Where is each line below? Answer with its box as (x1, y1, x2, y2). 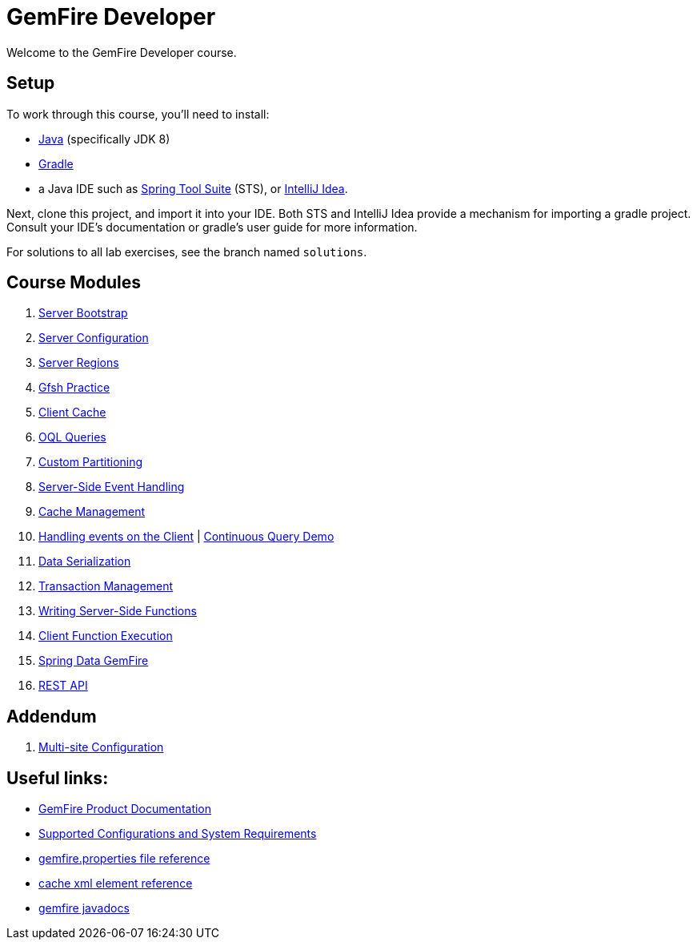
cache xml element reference (38, 876, 193, 891)
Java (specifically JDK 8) (38, 131, 170, 146)
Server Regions (38, 356, 119, 370)
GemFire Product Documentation (38, 802, 212, 816)
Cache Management (38, 505, 146, 519)
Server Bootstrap (38, 306, 128, 320)
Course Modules (6, 272, 141, 293)
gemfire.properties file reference (38, 851, 210, 866)
